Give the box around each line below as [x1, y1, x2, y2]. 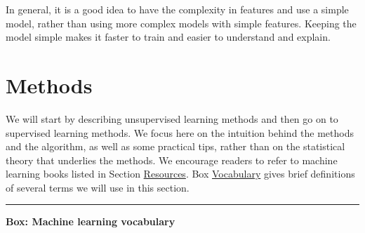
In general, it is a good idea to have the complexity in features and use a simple [6, 2, 349, 16]
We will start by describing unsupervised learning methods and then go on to [6, 111, 338, 126]
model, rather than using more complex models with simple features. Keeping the [6, 15, 357, 30]
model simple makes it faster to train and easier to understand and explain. [6, 29, 331, 44]
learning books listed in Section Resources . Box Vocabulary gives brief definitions [6, 166, 355, 181]
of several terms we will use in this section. [6, 180, 190, 194]
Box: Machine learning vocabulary [6, 214, 175, 229]
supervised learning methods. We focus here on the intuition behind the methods [6, 125, 354, 140]
